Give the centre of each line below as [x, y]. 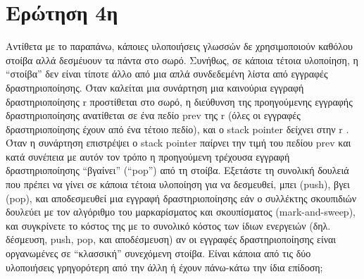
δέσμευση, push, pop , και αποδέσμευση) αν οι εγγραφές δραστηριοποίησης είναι [171, 239]
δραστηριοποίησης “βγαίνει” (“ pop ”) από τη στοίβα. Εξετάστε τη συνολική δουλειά [177, 170]
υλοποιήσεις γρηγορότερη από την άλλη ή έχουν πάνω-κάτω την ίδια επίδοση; [164, 267]
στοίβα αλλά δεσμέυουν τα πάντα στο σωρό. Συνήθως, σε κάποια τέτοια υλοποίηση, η [182, 60]
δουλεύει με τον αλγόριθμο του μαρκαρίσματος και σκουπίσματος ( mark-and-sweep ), [181, 212]
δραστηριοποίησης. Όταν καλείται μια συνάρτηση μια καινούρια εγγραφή [155, 87]
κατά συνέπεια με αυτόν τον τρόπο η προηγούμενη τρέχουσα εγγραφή [148, 156]
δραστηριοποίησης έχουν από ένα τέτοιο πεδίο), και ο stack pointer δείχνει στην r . [177, 129]
